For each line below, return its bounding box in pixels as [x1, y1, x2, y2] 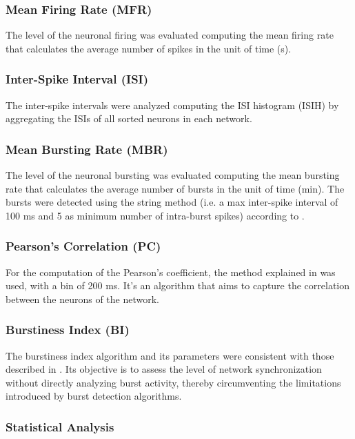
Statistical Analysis [6, 418, 114, 435]
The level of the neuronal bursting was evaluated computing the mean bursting [6, 168, 340, 182]
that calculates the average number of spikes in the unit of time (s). [6, 41, 292, 55]
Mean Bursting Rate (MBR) [6, 140, 168, 157]
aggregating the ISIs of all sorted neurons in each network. [6, 111, 252, 126]
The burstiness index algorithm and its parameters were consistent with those [6, 348, 334, 362]
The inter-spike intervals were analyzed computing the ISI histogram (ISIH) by [6, 97, 339, 112]
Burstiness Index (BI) [6, 321, 130, 338]
